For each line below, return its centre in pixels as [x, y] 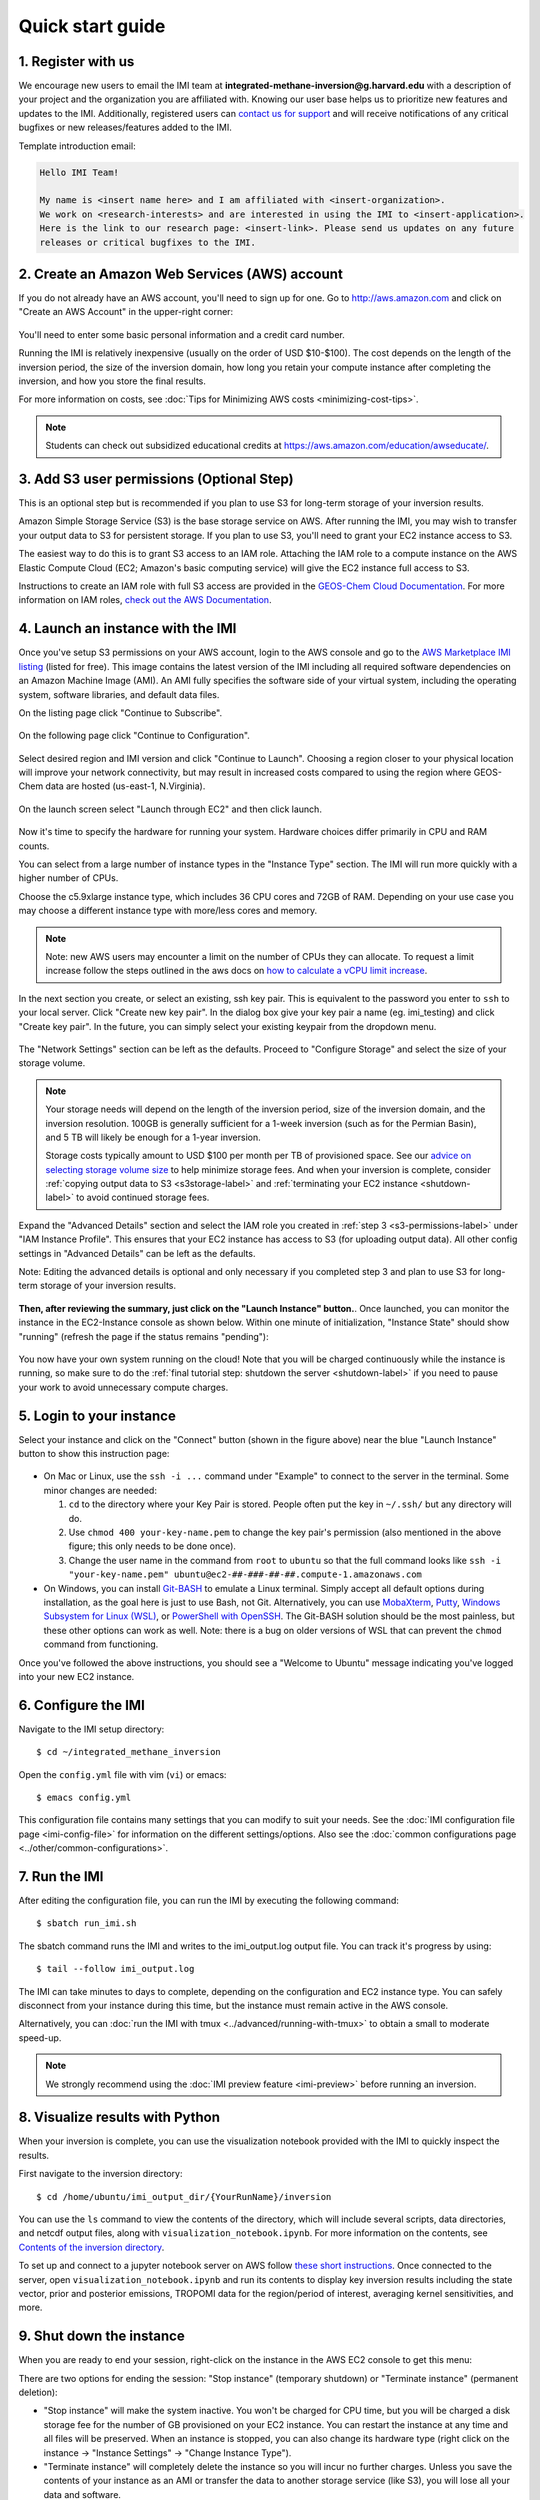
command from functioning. [101, 1644]
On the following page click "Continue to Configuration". [134, 736]
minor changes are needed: [100, 1490]
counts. [34, 846]
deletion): [38, 2392]
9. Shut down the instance [101, 2336]
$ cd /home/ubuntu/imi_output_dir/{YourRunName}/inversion [184, 2196]
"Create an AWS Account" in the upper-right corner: [126, 312]
